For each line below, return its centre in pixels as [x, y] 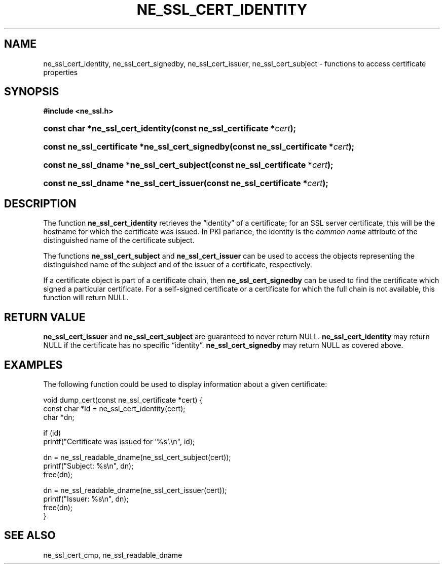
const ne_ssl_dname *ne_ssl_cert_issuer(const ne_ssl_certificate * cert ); [186, 183]
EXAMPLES [33, 365]
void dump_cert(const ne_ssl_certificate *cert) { [123, 400]
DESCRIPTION [40, 203]
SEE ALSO [30, 536]
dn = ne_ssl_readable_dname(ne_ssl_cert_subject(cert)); [137, 457]
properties [61, 72]
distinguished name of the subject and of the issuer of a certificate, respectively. [178, 265]
